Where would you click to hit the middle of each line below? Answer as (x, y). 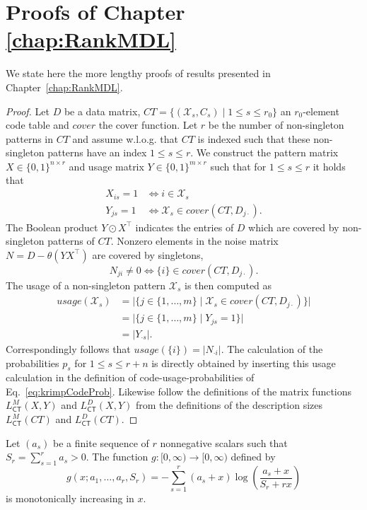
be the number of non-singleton (276, 125)
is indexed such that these (254, 138)
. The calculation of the (272, 348)
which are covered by (294, 227)
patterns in (30, 138)
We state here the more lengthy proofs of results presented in (138, 73)
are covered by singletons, (148, 254)
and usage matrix (106, 166)
